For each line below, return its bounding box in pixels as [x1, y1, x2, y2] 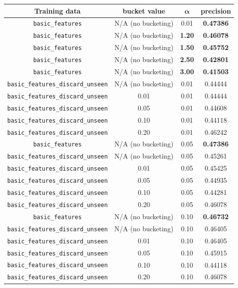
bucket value [122, 5, 165, 16]
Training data [34, 5, 81, 16]
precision [200, 5, 231, 16]
